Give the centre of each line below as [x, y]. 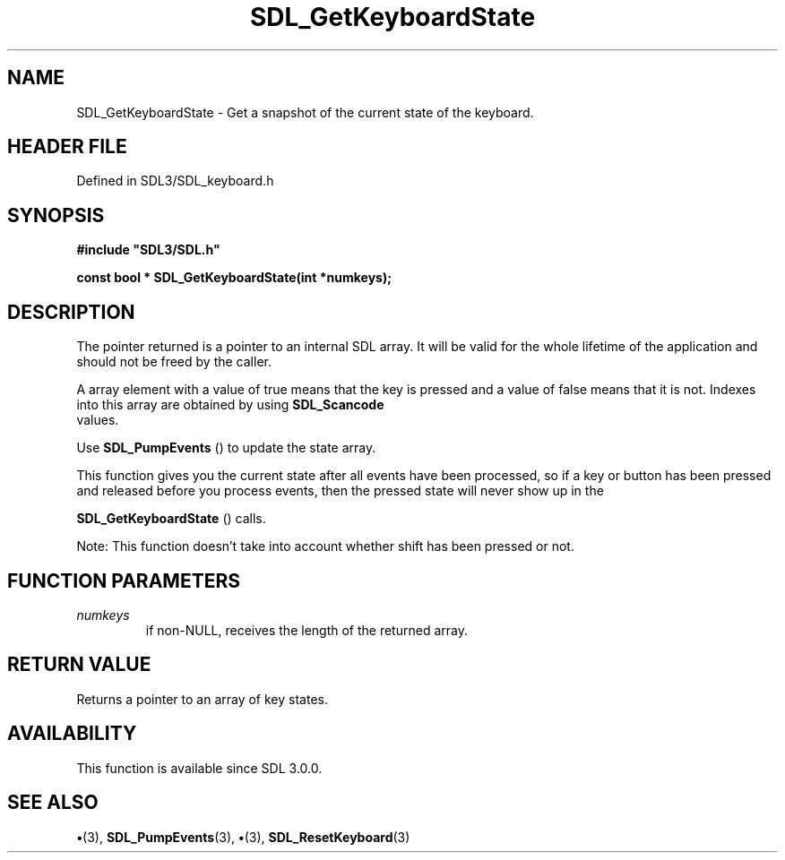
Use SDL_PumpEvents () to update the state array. [226, 448]
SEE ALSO [53, 803]
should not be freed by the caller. [174, 362]
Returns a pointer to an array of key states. [202, 699]
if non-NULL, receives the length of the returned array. [306, 630]
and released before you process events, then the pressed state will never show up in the [340, 491]
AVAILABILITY [72, 734]
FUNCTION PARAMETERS [124, 580]
